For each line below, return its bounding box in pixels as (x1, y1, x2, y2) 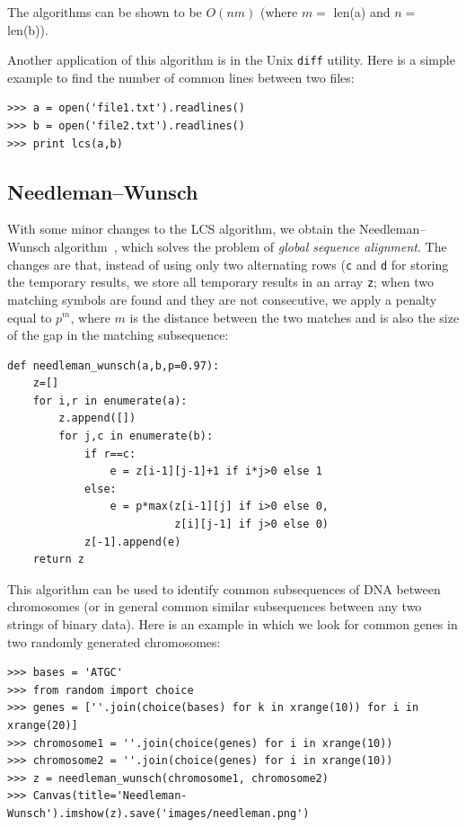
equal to (7, 307, 52, 326)
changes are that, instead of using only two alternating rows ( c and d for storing (7, 254, 449, 273)
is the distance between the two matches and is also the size (129, 307, 460, 326)
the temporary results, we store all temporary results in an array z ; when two (7, 272, 434, 291)
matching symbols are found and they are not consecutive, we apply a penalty (7, 289, 437, 308)
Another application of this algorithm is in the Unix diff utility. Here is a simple (7, 50, 455, 69)
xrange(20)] (7, 718, 78, 732)
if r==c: (84, 447, 136, 460)
